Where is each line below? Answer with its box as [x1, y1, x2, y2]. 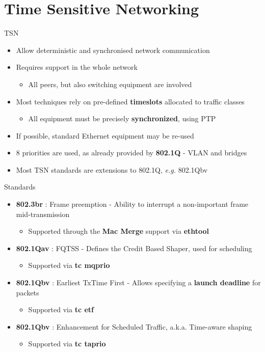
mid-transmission [16, 208, 70, 219]
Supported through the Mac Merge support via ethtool [28, 226, 209, 236]
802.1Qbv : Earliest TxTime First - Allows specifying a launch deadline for [16, 277, 261, 288]
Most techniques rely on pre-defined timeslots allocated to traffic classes [16, 96, 245, 106]
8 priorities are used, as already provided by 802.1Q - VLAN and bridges [16, 147, 247, 158]
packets [16, 287, 39, 297]
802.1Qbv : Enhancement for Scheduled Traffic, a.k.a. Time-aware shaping [16, 321, 252, 332]
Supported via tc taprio [28, 338, 106, 349]
